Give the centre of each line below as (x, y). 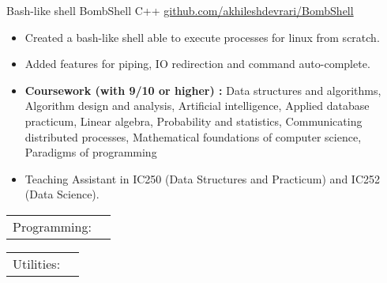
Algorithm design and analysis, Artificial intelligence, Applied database (197, 106)
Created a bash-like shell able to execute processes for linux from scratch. (202, 37)
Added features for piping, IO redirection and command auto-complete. (197, 64)
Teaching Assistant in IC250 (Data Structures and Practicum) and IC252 (202, 178)
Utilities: (37, 263)
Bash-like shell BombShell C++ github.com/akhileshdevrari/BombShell (180, 10)
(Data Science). (62, 194)
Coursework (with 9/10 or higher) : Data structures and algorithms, (203, 90)
